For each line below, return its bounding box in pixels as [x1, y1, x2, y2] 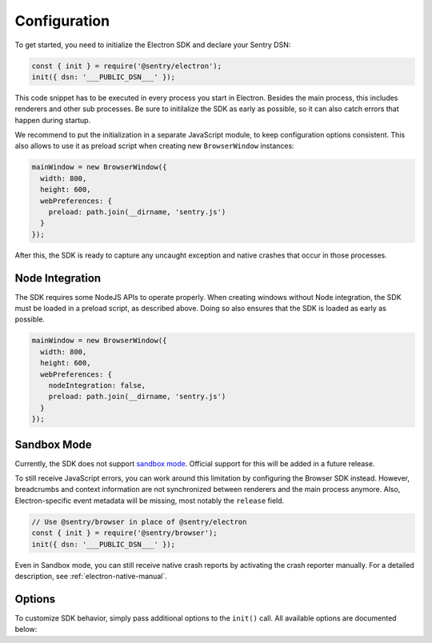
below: [14, 625, 38, 634]
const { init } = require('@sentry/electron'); [31, 61, 222, 70]
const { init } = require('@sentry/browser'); [31, 529, 218, 537]
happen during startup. [14, 115, 91, 125]
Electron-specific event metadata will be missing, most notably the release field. [14, 496, 285, 505]
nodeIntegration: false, [48, 381, 146, 390]
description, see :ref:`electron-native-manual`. [14, 572, 167, 581]
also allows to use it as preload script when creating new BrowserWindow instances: [14, 141, 295, 151]
